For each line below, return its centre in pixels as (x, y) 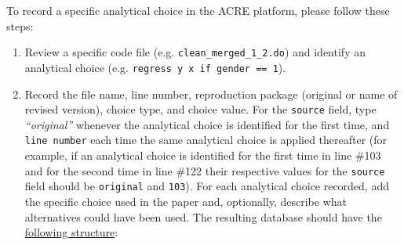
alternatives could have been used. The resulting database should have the (203, 216)
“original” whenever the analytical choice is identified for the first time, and (207, 124)
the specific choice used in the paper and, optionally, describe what (186, 201)
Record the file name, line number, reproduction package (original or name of (211, 94)
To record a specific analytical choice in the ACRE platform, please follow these (198, 10)
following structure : (71, 232)
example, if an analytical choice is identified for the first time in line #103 (203, 155)
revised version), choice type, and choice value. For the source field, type (200, 109)
